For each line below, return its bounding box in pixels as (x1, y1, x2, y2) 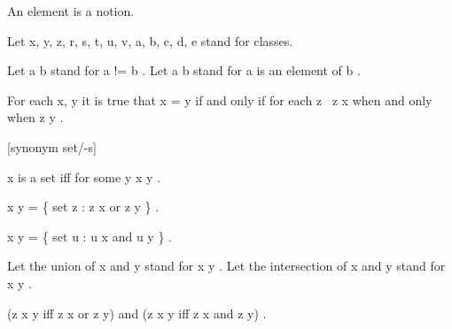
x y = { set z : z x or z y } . (7, 197, 160, 216)
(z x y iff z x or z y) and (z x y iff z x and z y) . (7, 303, 267, 322)
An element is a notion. (7, 2, 135, 19)
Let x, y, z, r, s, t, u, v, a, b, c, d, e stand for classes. (7, 31, 293, 50)
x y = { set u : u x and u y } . (7, 226, 172, 245)
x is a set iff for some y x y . (7, 167, 160, 186)
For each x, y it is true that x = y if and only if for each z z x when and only (7, 90, 433, 109)
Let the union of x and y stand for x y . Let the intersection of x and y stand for (7, 256, 446, 275)
